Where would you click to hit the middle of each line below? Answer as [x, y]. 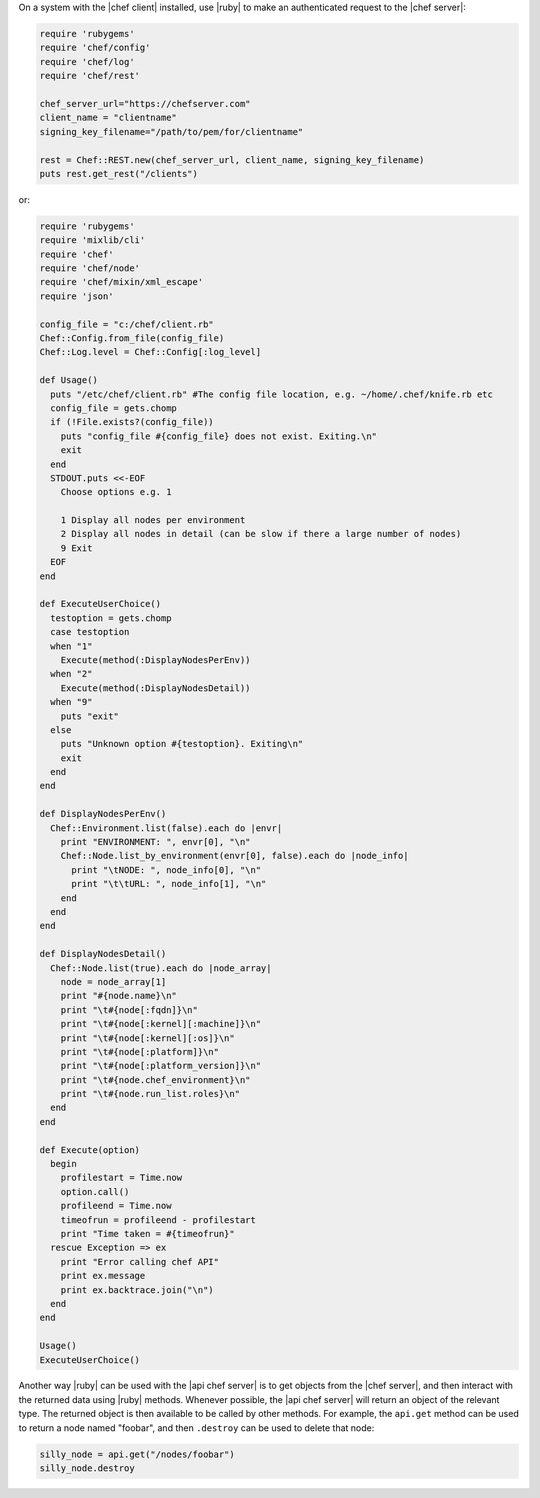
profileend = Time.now [116, 1206]
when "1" [71, 646]
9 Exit [76, 548]
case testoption [90, 632]
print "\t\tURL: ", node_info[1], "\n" [169, 884]
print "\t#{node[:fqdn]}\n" [129, 1009]
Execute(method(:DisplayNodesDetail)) [155, 688]
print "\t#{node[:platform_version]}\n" [161, 1066]
